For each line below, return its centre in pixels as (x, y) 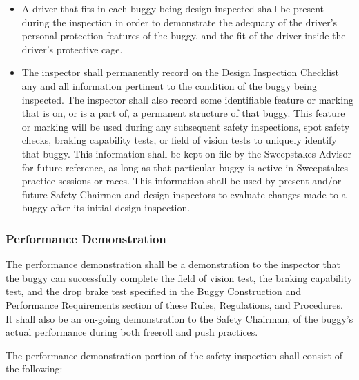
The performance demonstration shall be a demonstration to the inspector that (173, 264)
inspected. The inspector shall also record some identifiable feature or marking (187, 99)
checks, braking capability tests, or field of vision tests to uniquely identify (179, 140)
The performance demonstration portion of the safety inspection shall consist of (174, 355)
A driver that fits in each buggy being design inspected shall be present (173, 8)
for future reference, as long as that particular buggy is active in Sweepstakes (185, 167)
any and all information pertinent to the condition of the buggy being (169, 85)
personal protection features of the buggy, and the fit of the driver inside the (184, 36)
